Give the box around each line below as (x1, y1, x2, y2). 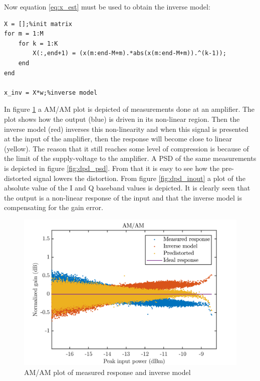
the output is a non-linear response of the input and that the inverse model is (4, 192, 242, 203)
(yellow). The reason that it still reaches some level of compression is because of (4, 143, 249, 153)
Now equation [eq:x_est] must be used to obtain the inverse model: (4, 2, 210, 12)
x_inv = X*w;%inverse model (4, 89, 98, 96)
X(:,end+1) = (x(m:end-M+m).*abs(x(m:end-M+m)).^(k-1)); (33, 50, 226, 57)
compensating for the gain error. (4, 202, 103, 213)
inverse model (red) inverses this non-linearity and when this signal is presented (4, 123, 248, 134)
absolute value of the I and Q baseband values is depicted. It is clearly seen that (4, 182, 250, 193)
